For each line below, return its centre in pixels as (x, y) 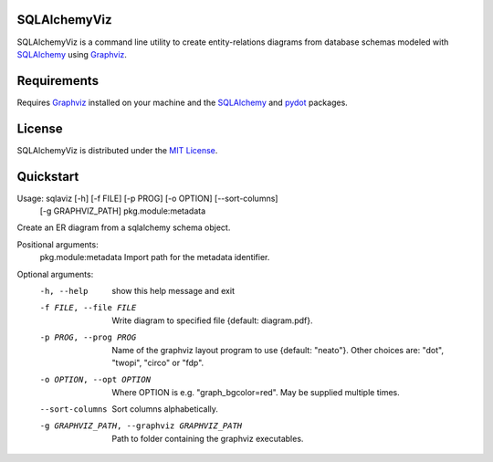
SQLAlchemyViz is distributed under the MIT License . (117, 150)
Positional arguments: (58, 244)
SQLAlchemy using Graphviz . (72, 54)
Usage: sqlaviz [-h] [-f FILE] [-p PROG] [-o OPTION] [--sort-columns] (147, 198)
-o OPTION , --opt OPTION (95, 380)
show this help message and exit (173, 290)
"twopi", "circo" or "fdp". (158, 362)
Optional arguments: (55, 274)
